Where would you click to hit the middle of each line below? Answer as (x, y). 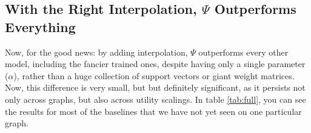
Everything (40, 26)
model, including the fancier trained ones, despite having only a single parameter (155, 64)
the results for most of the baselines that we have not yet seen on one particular (153, 111)
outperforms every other (243, 52)
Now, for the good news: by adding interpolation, (96, 52)
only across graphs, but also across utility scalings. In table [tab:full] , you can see (155, 99)
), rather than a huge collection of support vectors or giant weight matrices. (154, 75)
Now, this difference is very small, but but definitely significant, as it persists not (155, 87)
